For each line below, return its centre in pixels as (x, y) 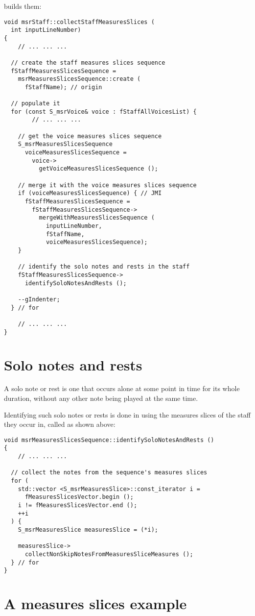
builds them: (23, 6)
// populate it (35, 104)
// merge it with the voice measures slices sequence (107, 185)
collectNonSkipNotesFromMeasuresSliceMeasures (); (109, 554)
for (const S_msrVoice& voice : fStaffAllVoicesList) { (104, 111)
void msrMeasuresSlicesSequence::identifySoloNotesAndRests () (109, 440)
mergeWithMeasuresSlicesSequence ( (97, 218)
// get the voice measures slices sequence (90, 136)
